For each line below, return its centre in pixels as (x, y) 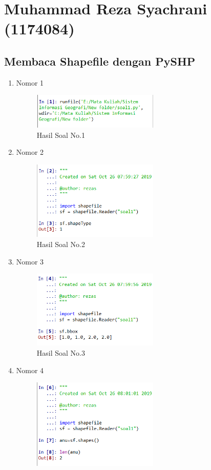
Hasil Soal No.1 (61, 135)
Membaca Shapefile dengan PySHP (100, 61)
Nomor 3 (30, 261)
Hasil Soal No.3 (61, 353)
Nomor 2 (30, 152)
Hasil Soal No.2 (61, 244)
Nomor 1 (30, 82)
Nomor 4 (30, 370)
